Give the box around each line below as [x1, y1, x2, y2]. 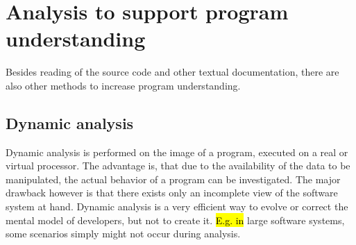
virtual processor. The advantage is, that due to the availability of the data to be [6, 158, 350, 173]
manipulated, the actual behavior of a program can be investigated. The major [6, 171, 341, 186]
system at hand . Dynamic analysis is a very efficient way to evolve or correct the [6, 199, 348, 214]
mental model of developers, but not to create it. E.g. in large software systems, [6, 212, 345, 227]
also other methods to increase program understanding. [6, 78, 241, 92]
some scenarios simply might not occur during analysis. [6, 226, 241, 241]
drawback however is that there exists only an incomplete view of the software [6, 185, 338, 200]
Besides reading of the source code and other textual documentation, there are [6, 65, 339, 79]
